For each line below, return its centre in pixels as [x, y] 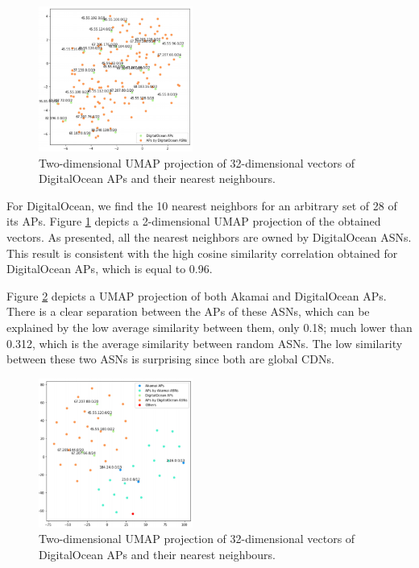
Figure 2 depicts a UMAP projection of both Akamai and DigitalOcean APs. [197, 295]
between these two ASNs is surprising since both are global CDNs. [170, 359]
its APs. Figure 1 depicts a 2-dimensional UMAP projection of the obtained [194, 221]
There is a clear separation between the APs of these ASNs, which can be [188, 311]
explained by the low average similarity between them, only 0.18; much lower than [209, 327]
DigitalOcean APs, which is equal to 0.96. [110, 269]
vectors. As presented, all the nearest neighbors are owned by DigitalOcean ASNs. [209, 236]
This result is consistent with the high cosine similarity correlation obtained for [202, 253]
